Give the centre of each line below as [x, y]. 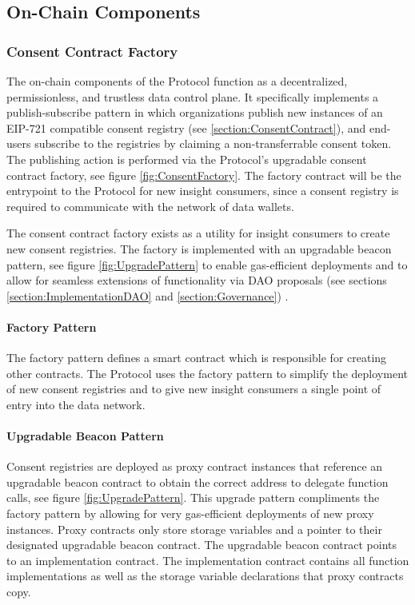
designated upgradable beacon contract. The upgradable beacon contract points [202, 545]
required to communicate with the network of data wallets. [150, 206]
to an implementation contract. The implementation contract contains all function [208, 560]
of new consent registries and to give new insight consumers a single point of [194, 389]
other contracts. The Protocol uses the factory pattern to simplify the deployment [207, 373]
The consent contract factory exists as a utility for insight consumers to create [198, 233]
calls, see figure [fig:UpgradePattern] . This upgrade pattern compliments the [193, 498]
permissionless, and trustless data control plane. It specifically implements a [193, 96]
